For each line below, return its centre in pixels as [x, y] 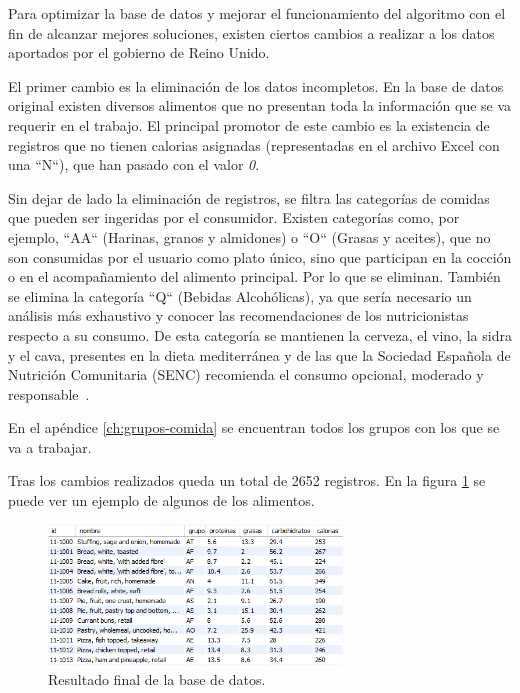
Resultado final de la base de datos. [157, 678]
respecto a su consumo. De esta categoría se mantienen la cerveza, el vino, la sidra [260, 334]
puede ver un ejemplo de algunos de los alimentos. [161, 500]
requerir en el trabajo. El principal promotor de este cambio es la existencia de [249, 124]
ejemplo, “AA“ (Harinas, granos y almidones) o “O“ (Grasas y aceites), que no [249, 236]
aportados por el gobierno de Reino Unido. [139, 52]
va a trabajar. [50, 446]
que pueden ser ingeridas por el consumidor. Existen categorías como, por [234, 217]
